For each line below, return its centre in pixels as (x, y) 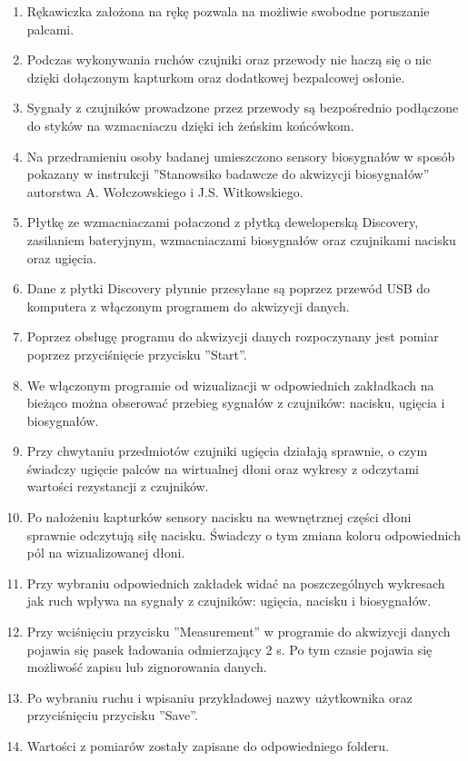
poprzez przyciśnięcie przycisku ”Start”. (137, 354)
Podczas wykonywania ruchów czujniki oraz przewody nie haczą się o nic (229, 59)
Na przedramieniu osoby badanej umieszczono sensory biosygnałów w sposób (241, 156)
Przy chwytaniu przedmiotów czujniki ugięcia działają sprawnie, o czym (227, 451)
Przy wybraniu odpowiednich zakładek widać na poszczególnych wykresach (236, 583)
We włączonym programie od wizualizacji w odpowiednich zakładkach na (230, 385)
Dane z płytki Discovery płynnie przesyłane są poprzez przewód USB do (229, 288)
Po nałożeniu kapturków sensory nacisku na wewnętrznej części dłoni (219, 517)
